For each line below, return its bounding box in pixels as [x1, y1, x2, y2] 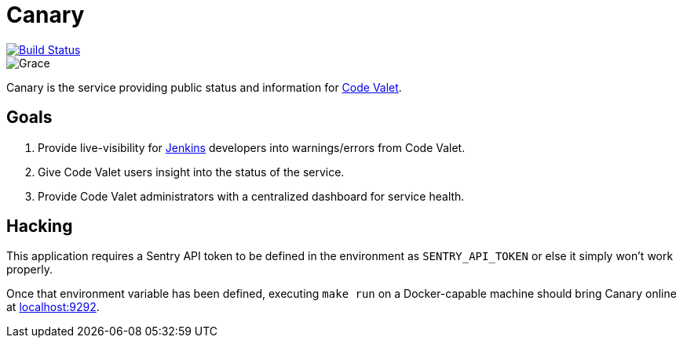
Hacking [6, 216, 73, 237]
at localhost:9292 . [6, 300, 100, 314]
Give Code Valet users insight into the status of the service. [38, 165, 345, 179]
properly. [6, 263, 53, 277]
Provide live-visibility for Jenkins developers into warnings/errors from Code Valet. [38, 140, 466, 154]
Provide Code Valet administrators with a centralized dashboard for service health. [38, 189, 465, 203]
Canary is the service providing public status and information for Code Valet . [6, 80, 402, 94]
